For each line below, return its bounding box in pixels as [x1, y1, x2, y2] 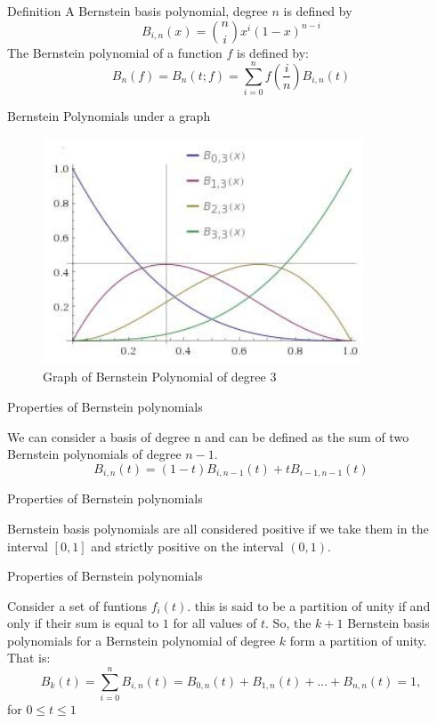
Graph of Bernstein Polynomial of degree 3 [43, 367, 277, 386]
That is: [7, 648, 51, 667]
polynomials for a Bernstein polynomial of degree [7, 631, 276, 649]
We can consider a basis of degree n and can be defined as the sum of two [7, 427, 409, 446]
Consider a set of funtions [7, 596, 147, 615]
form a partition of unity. [289, 631, 427, 649]
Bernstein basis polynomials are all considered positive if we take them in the [7, 518, 429, 537]
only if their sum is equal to [7, 614, 159, 632]
